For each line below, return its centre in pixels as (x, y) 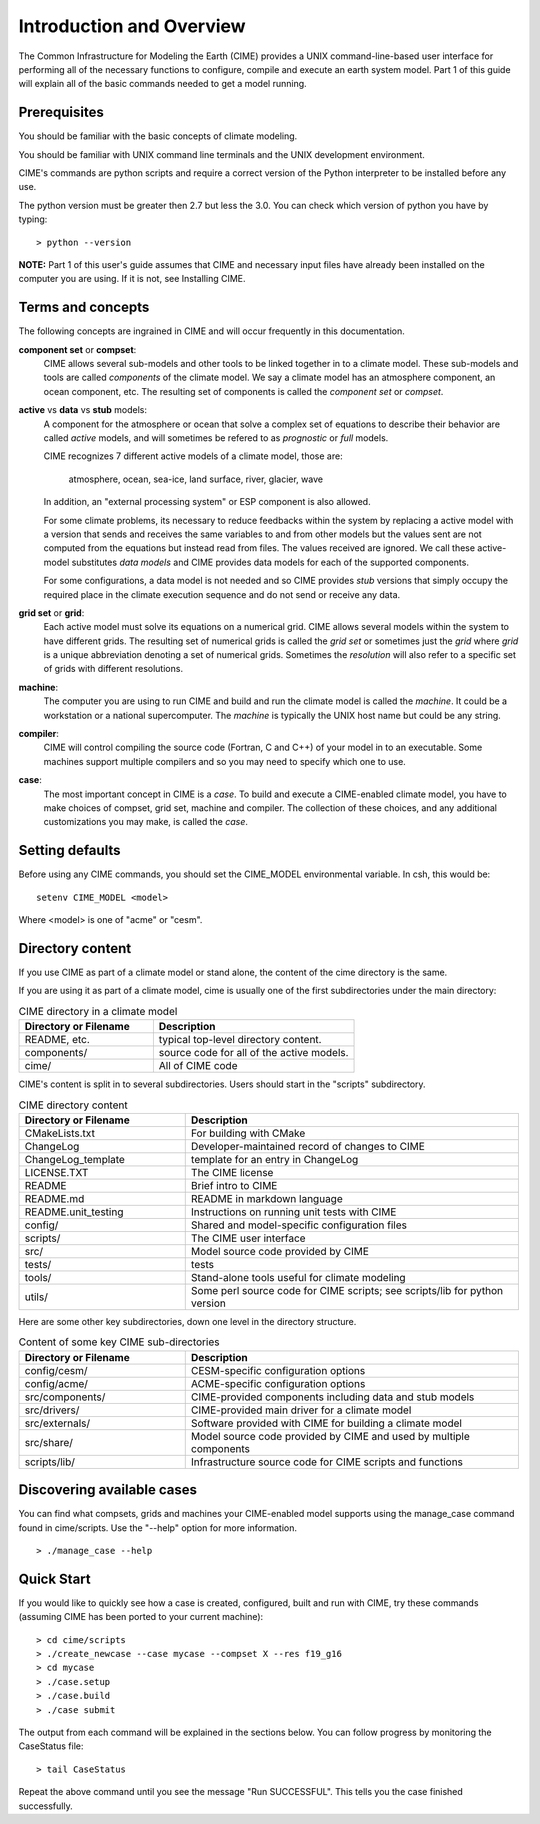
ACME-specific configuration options (278, 1383)
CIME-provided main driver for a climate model (301, 1410)
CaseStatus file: (51, 1746)
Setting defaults (69, 850)
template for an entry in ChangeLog (274, 1159)
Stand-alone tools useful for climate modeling (298, 1277)
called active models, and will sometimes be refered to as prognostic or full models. (216, 438)
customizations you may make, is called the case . (146, 822)
